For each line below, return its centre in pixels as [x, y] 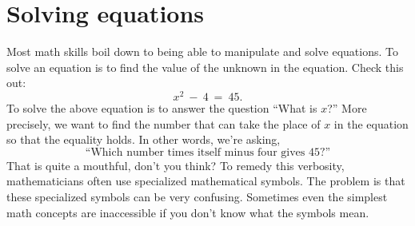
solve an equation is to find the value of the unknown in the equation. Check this [205, 67]
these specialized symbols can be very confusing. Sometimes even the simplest [197, 196]
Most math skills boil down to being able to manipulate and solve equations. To [203, 52]
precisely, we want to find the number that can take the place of [164, 123]
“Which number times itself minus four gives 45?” [208, 152]
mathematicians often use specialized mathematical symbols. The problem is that [206, 181]
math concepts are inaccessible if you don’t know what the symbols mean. [188, 212]
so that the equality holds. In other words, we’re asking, [144, 139]
